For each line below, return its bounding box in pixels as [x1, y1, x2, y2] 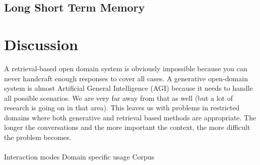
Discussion [4, 34, 78, 54]
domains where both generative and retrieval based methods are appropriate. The [4, 112, 256, 122]
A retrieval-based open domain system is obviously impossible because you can [4, 63, 247, 73]
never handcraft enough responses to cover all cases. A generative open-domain [4, 73, 248, 83]
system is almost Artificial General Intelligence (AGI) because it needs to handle [4, 83, 253, 93]
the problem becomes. [4, 132, 72, 142]
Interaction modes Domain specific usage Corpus [4, 151, 155, 162]
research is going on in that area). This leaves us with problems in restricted [4, 102, 240, 113]
